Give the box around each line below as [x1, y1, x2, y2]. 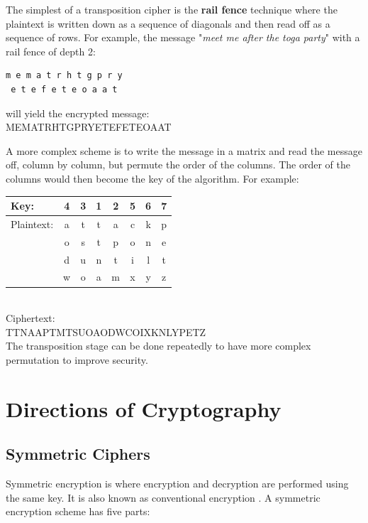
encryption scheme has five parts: [6, 504, 150, 519]
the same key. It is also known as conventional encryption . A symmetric [6, 490, 320, 505]
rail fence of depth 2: [6, 43, 96, 58]
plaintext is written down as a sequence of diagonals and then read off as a [6, 16, 330, 31]
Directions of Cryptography [6, 394, 281, 423]
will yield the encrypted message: [6, 105, 150, 120]
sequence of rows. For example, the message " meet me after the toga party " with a [6, 30, 360, 45]
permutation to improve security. [6, 352, 148, 367]
